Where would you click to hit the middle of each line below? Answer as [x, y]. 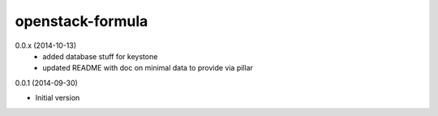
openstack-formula [82, 21]
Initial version [58, 98]
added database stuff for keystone [100, 56]
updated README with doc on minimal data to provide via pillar [148, 68]
